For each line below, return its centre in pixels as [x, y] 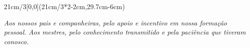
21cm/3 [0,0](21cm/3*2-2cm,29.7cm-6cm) [65, 6]
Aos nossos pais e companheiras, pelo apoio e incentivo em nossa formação [115, 22]
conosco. [16, 41]
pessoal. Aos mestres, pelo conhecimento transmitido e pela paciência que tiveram [125, 32]
